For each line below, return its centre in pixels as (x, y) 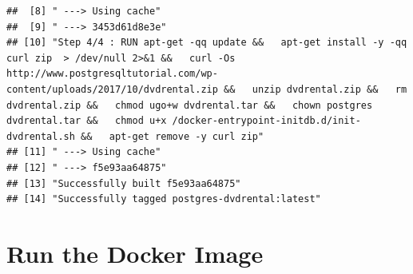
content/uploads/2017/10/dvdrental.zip (112, 89)
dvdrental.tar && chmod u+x (87, 121)
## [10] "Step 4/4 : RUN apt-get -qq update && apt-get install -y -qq (207, 43)
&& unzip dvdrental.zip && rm (316, 89)
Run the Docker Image (135, 253)
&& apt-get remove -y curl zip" (173, 136)
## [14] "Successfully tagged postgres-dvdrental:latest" (164, 199)
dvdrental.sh (41, 136)
